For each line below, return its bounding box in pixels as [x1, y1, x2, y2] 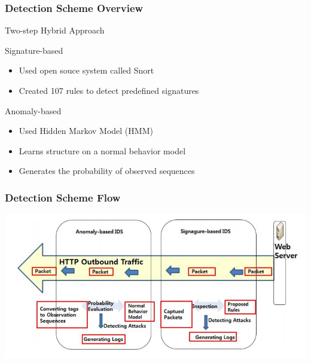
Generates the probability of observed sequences [19, 164, 195, 177]
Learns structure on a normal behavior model [19, 144, 186, 157]
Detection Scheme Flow [5, 190, 121, 205]
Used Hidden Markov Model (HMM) [19, 124, 153, 137]
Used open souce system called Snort [19, 64, 154, 77]
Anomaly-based [5, 104, 62, 117]
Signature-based [5, 44, 63, 56]
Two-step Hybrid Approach [5, 24, 105, 36]
